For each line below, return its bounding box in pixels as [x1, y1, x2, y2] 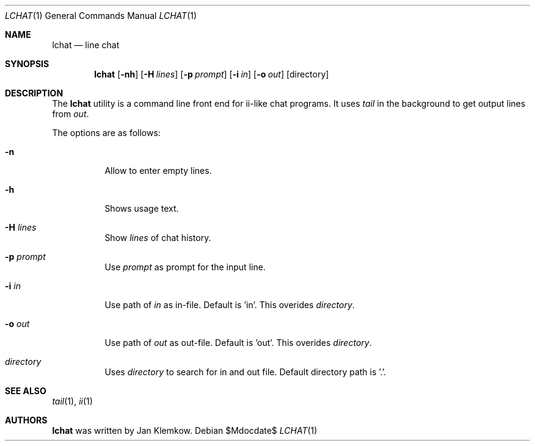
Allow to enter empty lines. [104, 165, 212, 176]
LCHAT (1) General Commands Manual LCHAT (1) [5, 10, 197, 21]
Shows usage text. [104, 203, 179, 214]
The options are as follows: [52, 128, 161, 138]
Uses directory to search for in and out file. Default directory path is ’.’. [104, 367, 387, 377]
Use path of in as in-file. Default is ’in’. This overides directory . [104, 300, 355, 310]
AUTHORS [5, 415, 48, 425]
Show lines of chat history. [104, 232, 211, 243]
